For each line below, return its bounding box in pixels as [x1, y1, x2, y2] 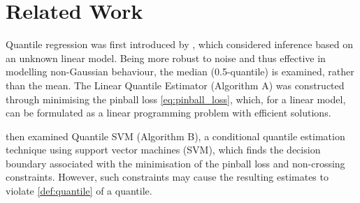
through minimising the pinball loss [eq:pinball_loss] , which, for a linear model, [6, 91, 346, 106]
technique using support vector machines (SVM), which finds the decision [6, 142, 321, 157]
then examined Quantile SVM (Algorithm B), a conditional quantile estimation [6, 128, 345, 143]
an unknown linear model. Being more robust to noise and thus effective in [6, 50, 326, 65]
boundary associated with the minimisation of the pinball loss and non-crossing [6, 156, 345, 170]
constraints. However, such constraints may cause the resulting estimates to [6, 170, 329, 184]
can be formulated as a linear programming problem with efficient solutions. [6, 105, 331, 120]
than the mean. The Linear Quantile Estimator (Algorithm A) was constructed [6, 77, 345, 92]
